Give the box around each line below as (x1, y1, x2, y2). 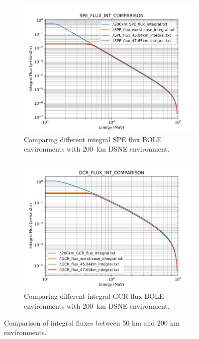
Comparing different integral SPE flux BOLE (24, 134, 162, 144)
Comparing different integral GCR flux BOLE (24, 291, 164, 301)
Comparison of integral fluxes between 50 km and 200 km (4, 317, 180, 328)
